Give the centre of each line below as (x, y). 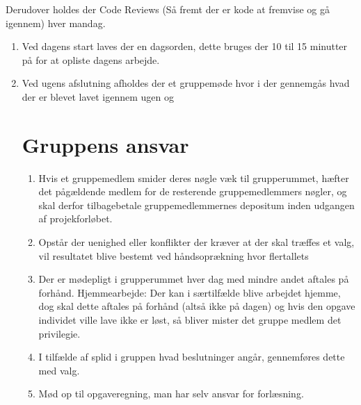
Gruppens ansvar (105, 144)
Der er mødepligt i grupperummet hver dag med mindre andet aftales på (194, 279)
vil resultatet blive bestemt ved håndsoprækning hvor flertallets (174, 255)
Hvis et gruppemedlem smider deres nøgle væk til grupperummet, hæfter (194, 177)
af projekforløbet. (75, 218)
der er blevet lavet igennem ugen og (98, 96)
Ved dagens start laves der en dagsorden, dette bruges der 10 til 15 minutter (185, 46)
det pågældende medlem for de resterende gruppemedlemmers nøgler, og (193, 191)
